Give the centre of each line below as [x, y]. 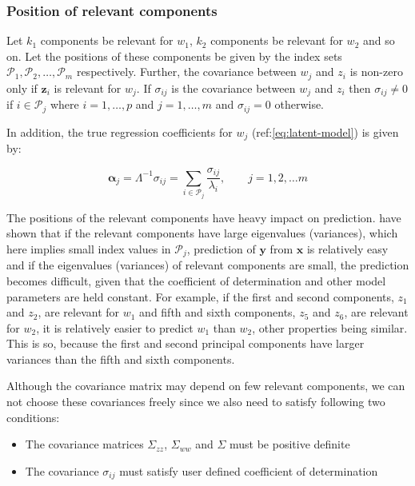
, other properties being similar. [330, 327]
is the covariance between [233, 88]
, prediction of [221, 248]
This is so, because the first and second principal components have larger [186, 343]
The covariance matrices [84, 444]
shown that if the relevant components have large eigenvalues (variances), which [202, 233]
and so [379, 40]
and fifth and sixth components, [217, 312]
